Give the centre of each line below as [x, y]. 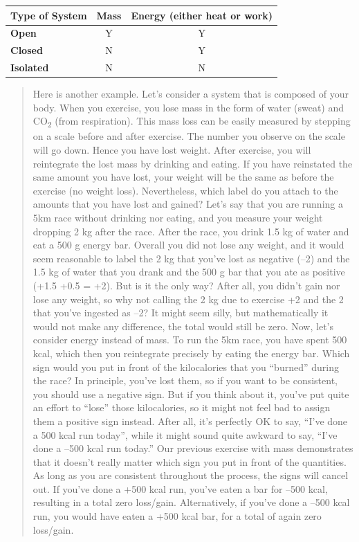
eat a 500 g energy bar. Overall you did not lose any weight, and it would [188, 245]
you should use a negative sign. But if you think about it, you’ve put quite [191, 394]
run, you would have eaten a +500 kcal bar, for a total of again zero [177, 516]
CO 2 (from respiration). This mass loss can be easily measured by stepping [192, 122]
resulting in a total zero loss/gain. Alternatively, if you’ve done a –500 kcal [191, 502]
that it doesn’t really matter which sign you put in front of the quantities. [190, 461]
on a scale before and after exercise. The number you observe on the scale [189, 136]
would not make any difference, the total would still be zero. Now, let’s [183, 326]
